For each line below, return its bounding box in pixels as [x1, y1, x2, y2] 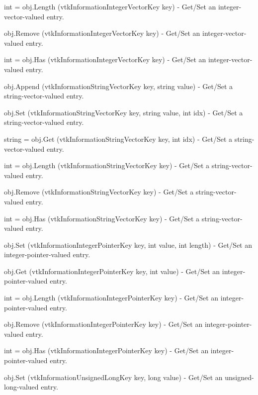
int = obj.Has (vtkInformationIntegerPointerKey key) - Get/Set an [4, 345, 209, 356]
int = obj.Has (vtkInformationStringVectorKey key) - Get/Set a [4, 213, 200, 223]
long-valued [4, 382, 39, 392]
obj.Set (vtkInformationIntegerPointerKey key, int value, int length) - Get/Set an [4, 239, 253, 250]
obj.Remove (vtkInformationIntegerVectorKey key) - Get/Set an [4, 28, 200, 38]
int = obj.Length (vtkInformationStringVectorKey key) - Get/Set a [4, 160, 210, 171]
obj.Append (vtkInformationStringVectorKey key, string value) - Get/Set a [4, 81, 233, 91]
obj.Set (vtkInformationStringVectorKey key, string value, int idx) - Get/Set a [4, 107, 243, 117]
